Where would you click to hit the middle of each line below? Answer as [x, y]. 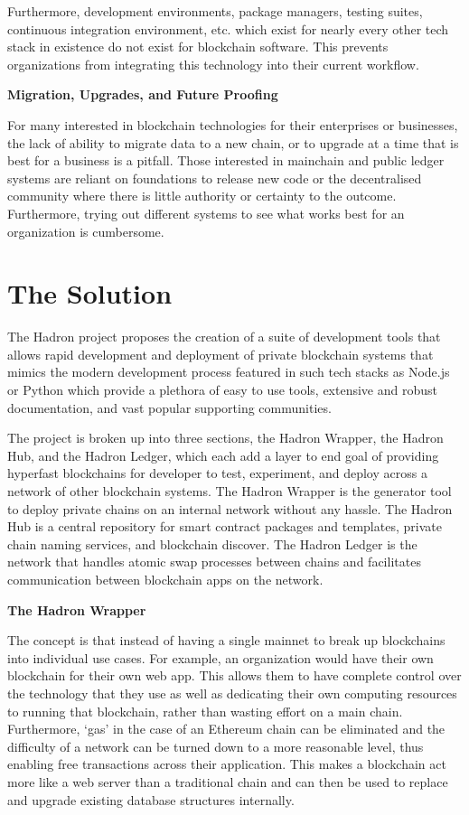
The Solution [90, 293]
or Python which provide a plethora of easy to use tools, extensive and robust [222, 390]
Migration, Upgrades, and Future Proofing [143, 94]
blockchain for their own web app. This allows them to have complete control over [234, 675]
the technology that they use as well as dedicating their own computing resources [232, 693]
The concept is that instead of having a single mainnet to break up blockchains [226, 640]
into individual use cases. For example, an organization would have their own [220, 657]
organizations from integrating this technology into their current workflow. [213, 64]
